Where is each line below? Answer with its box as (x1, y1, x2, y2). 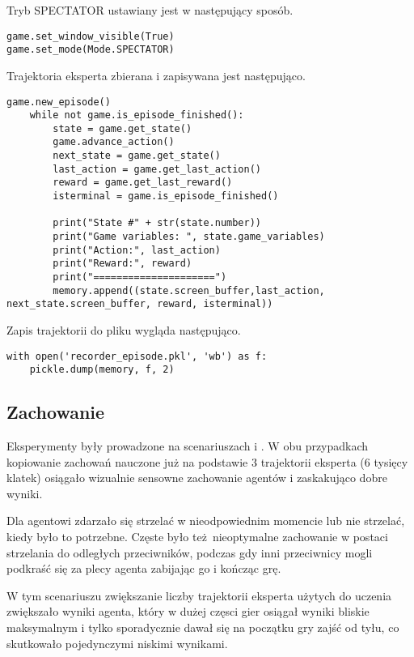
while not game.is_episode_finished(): (29, 109, 244, 122)
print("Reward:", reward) (53, 258, 192, 270)
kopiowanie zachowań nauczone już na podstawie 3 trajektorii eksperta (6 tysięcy (6, 453, 408, 470)
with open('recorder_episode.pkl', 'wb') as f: (6, 350, 268, 362)
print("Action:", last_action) (53, 244, 221, 256)
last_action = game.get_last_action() (53, 163, 261, 175)
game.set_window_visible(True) (6, 30, 175, 42)
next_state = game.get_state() (53, 150, 221, 162)
